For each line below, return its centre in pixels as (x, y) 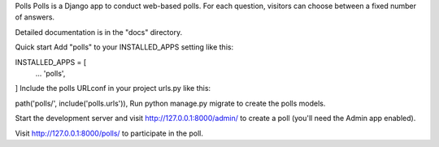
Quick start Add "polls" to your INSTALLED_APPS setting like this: (124, 47)
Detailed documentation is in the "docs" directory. (99, 32)
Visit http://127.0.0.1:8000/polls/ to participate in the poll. (109, 133)
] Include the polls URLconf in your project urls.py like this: (113, 89)
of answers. (35, 17)
